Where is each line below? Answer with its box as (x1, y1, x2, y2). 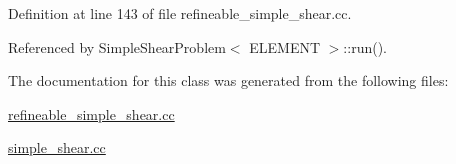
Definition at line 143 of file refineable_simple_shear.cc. (8, 3, 352, 23)
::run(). (343, 36, 387, 57)
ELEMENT (249, 36, 321, 57)
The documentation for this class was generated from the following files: (8, 70, 449, 91)
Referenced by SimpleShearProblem (8, 36, 226, 57)
